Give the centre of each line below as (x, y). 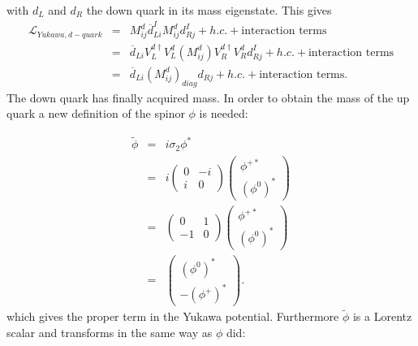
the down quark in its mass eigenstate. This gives (209, 10)
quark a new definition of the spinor (96, 113)
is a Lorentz (382, 316)
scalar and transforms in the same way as (110, 332)
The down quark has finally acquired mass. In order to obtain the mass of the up (208, 97)
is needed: (224, 113)
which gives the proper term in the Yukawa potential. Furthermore (173, 316)
